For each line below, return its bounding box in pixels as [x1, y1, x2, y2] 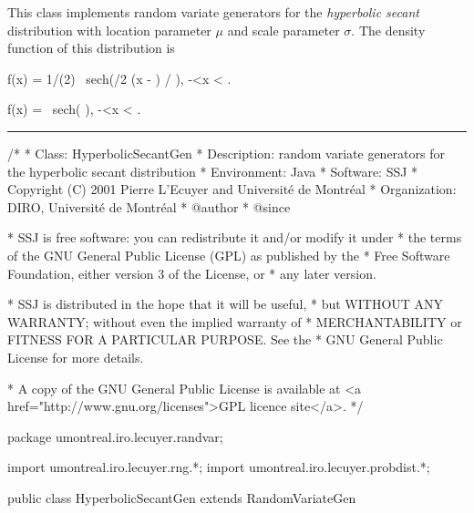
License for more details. [7, 347, 144, 366]
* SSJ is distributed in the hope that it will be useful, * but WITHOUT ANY [7, 294, 444, 313]
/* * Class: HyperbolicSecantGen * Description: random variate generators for [7, 143, 445, 162]
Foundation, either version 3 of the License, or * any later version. [7, 263, 376, 282]
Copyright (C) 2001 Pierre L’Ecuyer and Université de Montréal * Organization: [7, 180, 457, 199]
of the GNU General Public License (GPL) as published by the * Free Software [7, 245, 450, 264]
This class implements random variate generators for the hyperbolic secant [7, 3, 419, 21]
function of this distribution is [7, 38, 175, 57]
